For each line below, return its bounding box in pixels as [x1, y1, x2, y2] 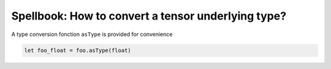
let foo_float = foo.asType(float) [24, 46, 131, 54]
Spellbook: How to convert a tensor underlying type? [11, 9, 287, 23]
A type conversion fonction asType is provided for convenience [11, 31, 173, 38]
